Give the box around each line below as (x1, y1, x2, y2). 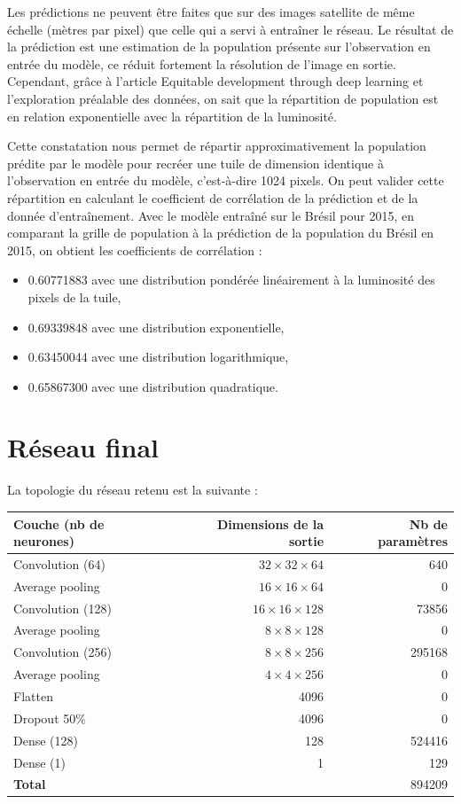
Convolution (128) (13, 598, 112, 617)
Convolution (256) (13, 643, 112, 661)
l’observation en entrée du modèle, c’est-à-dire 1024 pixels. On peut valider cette (7, 171, 444, 190)
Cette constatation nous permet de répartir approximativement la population (7, 137, 426, 155)
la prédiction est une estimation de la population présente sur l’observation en (7, 37, 431, 56)
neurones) (13, 532, 74, 550)
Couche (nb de (13, 514, 105, 533)
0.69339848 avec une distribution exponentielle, (27, 317, 285, 336)
